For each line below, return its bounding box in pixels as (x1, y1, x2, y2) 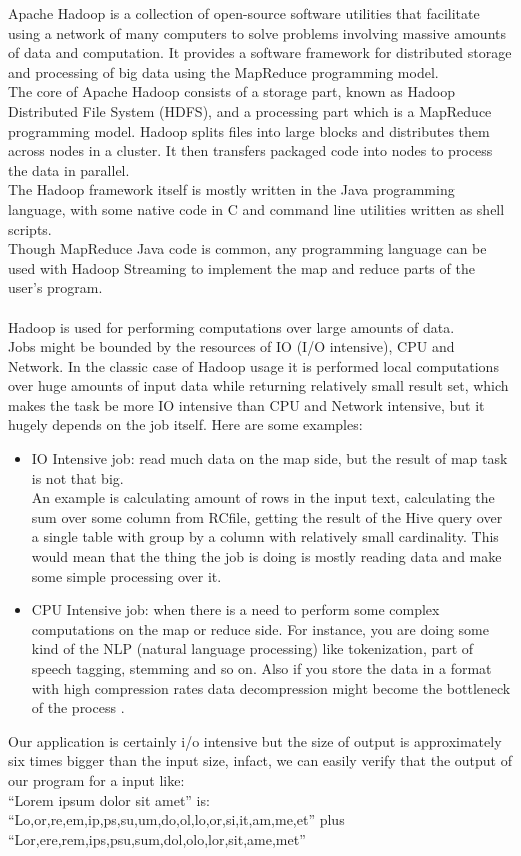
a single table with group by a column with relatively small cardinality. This (31, 526, 499, 547)
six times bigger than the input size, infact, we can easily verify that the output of (8, 750, 512, 771)
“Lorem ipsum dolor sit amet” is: (8, 789, 210, 810)
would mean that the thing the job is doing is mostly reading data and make (31, 546, 502, 567)
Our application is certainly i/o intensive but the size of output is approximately (8, 730, 502, 751)
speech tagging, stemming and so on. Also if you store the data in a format (31, 658, 492, 678)
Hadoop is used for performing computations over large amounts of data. (8, 316, 455, 337)
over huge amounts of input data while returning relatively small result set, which (8, 375, 509, 396)
